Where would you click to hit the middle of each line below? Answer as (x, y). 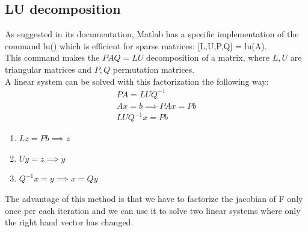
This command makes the (52, 57)
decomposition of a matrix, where (208, 57)
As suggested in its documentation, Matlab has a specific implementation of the (152, 34)
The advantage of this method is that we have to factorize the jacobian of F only (154, 199)
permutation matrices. (154, 69)
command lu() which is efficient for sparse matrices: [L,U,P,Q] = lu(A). (136, 45)
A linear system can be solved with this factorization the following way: (137, 81)
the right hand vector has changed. (69, 222)
